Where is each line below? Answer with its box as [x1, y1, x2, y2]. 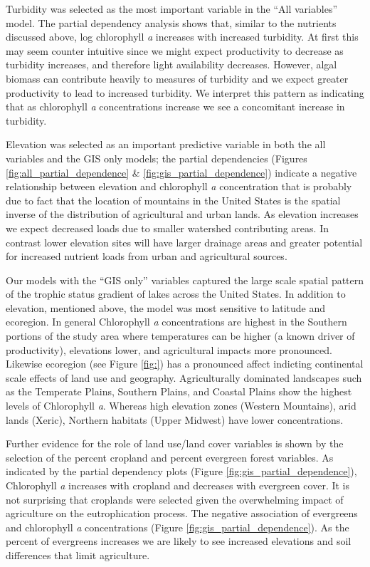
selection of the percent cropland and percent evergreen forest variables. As [6, 449, 334, 464]
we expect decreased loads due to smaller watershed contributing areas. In [6, 220, 329, 235]
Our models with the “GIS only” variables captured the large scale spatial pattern [6, 272, 364, 287]
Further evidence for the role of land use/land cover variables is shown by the [6, 436, 344, 451]
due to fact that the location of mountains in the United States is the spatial [6, 192, 341, 207]
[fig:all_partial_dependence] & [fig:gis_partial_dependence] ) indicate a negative [6, 165, 357, 180]
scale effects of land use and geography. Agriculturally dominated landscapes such [6, 370, 362, 385]
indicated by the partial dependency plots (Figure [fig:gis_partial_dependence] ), [6, 464, 357, 479]
